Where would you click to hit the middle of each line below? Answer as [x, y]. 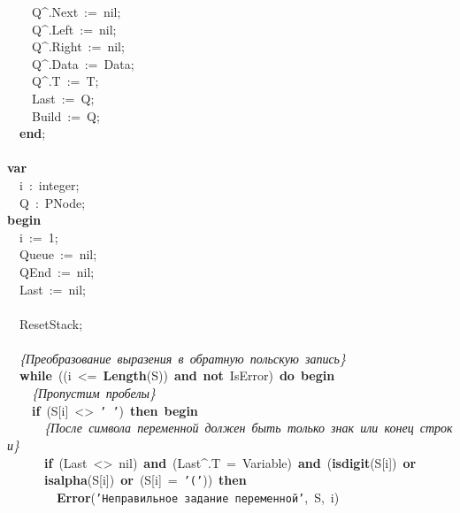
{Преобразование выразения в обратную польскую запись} [183, 358]
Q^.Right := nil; [78, 46]
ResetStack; [51, 323]
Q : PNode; [52, 202]
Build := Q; [65, 115]
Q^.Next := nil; [76, 11]
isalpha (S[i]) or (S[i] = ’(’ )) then [146, 480]
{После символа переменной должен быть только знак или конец [229, 428]
